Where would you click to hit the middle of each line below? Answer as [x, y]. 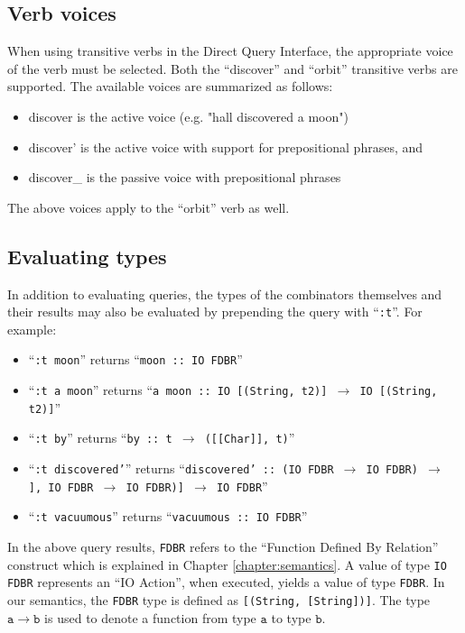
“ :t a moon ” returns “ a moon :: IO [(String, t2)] [178, 390]
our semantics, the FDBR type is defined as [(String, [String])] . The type [219, 599]
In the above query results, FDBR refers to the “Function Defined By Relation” [223, 546]
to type [291, 617]
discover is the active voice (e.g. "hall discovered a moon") [188, 116]
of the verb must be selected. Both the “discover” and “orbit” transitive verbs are [232, 68]
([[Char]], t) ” [250, 438]
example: [32, 329]
